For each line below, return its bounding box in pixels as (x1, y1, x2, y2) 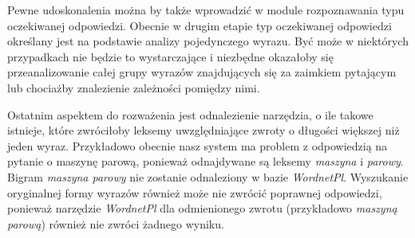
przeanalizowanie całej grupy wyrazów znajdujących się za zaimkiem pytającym (7, 64, 397, 80)
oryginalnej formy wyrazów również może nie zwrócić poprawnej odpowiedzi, (7, 184, 382, 201)
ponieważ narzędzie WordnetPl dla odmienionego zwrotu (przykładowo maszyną (7, 200, 397, 217)
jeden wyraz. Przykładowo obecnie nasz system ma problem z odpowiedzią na (7, 137, 388, 154)
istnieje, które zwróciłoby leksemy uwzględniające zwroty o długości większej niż (7, 122, 400, 139)
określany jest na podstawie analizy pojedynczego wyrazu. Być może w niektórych (7, 33, 409, 49)
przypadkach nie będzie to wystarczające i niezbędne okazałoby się (7, 48, 334, 64)
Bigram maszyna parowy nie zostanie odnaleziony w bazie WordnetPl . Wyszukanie (7, 168, 409, 185)
